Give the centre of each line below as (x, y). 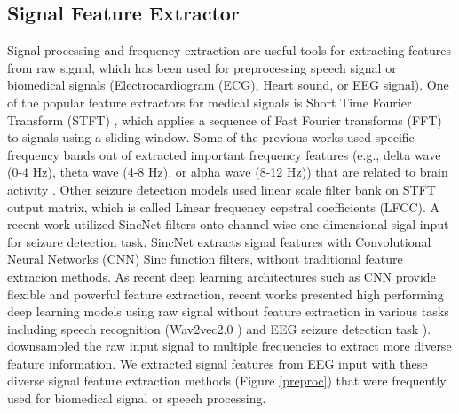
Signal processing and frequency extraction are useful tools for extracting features (229, 50)
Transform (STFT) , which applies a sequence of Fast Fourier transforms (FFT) (225, 119)
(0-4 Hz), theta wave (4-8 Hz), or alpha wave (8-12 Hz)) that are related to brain (228, 172)
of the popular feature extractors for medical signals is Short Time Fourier (210, 102)
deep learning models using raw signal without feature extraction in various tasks (228, 311)
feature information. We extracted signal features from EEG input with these (218, 363)
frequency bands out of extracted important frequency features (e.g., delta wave (224, 154)
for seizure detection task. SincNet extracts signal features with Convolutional (219, 241)
